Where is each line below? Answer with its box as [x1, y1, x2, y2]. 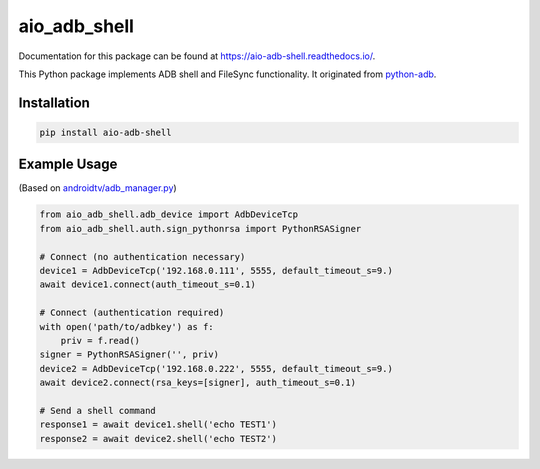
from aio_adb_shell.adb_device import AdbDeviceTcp [39, 209, 299, 220]
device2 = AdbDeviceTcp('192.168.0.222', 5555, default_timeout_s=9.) [39, 363, 394, 374]
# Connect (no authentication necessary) [39, 251, 246, 262]
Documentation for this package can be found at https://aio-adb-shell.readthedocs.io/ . [18, 50, 376, 62]
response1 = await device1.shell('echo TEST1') [39, 419, 277, 430]
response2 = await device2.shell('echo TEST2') [39, 433, 277, 444]
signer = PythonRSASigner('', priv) [39, 349, 220, 360]
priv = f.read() [60, 335, 140, 346]
